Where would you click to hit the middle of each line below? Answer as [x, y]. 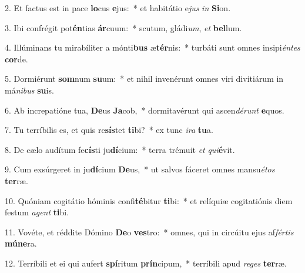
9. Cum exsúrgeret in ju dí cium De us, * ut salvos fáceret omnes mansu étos [140, 169]
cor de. [16, 59]
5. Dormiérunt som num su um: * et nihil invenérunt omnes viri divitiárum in [144, 79]
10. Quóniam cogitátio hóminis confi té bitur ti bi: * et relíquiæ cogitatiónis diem [149, 200]
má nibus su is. [29, 90]
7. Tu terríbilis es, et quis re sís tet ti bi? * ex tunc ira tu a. [109, 130]
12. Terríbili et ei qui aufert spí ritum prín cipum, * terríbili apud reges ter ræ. [146, 263]
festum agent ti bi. [37, 212]
